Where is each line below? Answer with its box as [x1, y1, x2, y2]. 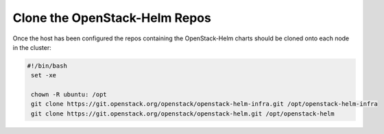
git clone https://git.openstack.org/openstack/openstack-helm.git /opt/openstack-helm [31, 109, 335, 118]
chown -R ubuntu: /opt [31, 91, 108, 98]
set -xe [31, 72, 57, 79]
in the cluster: [12, 43, 51, 51]
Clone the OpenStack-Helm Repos [12, 10, 212, 25]
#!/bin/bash [27, 62, 68, 70]
